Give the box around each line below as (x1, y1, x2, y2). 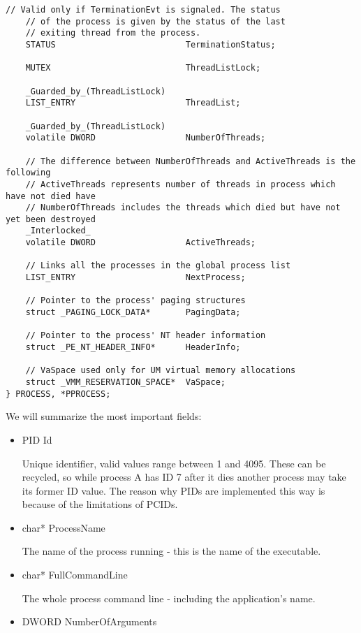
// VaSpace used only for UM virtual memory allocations (25, 365, 296, 376)
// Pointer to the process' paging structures (25, 296, 246, 306)
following (6, 168, 51, 178)
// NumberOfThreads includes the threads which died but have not (25, 203, 341, 213)
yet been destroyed (6, 214, 96, 224)
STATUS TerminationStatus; (25, 39, 276, 50)
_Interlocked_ (25, 226, 91, 236)
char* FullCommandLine (22, 567, 128, 582)
